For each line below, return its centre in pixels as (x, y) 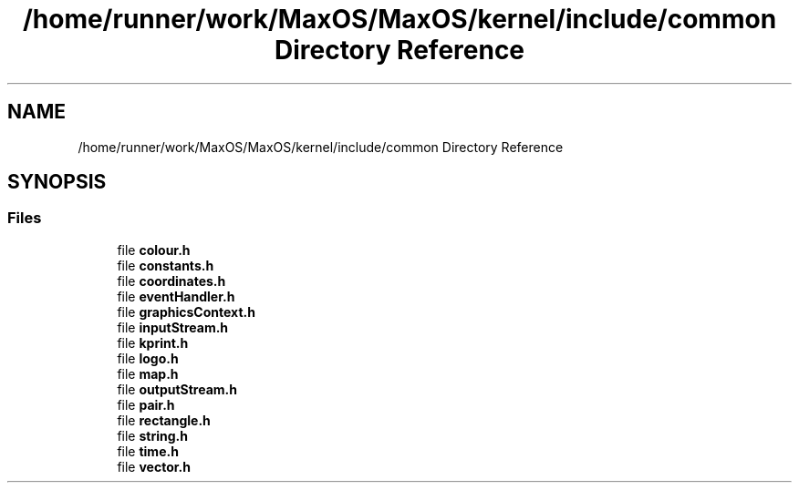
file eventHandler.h (176, 296)
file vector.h (154, 466)
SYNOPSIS (57, 182)
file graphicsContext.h (186, 311)
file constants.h (166, 265)
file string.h (152, 435)
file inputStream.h (173, 327)
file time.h (148, 451)
